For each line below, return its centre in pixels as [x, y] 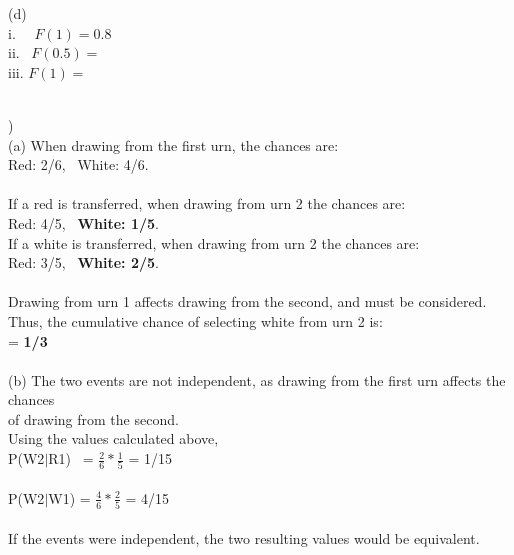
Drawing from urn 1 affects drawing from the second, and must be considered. [247, 301]
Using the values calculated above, [113, 438]
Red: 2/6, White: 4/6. [78, 164]
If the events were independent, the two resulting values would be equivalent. [244, 537]
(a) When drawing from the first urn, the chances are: [173, 144]
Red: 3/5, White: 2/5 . [83, 262]
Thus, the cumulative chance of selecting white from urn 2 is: [195, 320]
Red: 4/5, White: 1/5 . [83, 222]
